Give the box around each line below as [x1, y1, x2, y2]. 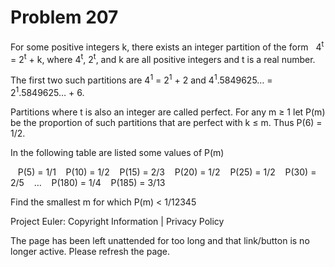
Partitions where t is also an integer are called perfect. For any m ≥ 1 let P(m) [10, 106, 326, 118]
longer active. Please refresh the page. [10, 245, 171, 257]
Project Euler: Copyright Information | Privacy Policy [10, 215, 225, 227]
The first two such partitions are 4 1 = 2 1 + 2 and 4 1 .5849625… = [10, 72, 273, 86]
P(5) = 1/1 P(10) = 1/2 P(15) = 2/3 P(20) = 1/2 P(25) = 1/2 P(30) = [17, 166, 317, 178]
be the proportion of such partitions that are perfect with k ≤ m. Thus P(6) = [10, 116, 323, 128]
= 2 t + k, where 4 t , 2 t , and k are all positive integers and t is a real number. [10, 51, 316, 65]
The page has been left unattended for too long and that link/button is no [10, 234, 310, 246]
